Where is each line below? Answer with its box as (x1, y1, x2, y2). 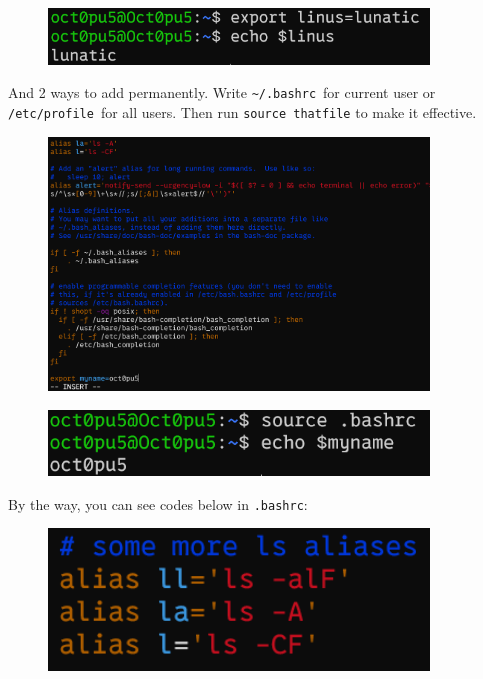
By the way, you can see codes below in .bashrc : (8, 493, 308, 514)
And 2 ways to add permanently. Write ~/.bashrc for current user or (8, 82, 436, 103)
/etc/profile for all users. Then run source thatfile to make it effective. (8, 102, 477, 123)
